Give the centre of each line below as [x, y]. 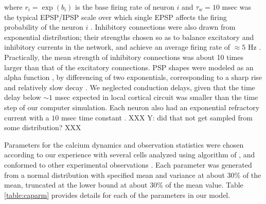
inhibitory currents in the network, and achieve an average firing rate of [117, 47]
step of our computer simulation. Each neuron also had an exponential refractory [132, 107]
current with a [27, 117]
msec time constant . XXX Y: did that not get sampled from [157, 117]
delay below [23, 97]
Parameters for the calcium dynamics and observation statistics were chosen [124, 144]
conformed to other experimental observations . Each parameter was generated [128, 164]
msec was [237, 7]
